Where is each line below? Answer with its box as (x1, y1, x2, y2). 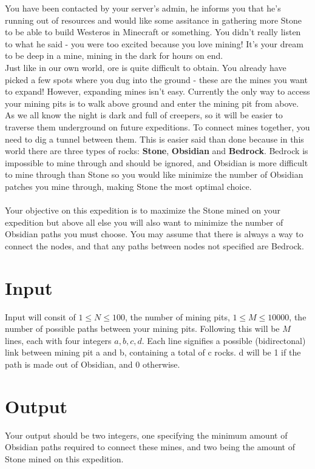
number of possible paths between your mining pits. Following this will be (5, 322, 280, 335)
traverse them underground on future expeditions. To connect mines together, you (5, 120, 310, 133)
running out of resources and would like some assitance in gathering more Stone (5, 13, 302, 26)
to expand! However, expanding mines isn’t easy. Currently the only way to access (5, 85, 310, 98)
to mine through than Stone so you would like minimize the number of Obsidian (5, 168, 303, 181)
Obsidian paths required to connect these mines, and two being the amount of (5, 440, 295, 453)
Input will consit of (5, 310, 76, 323)
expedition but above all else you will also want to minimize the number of (5, 215, 283, 228)
